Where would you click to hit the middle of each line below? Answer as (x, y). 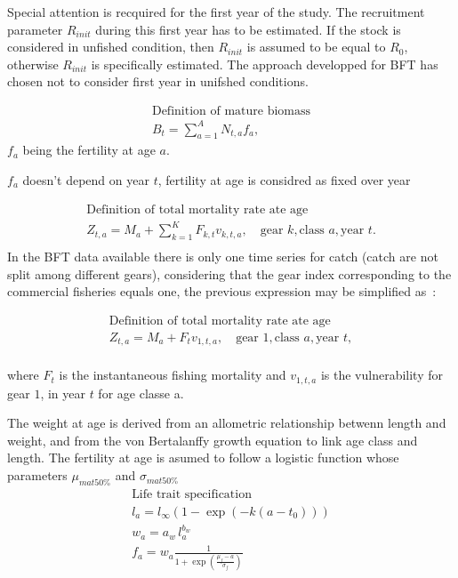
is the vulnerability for (382, 375)
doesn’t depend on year (86, 179)
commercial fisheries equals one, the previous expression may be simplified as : (222, 291)
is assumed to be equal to (316, 47)
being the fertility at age (89, 150)
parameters (37, 475)
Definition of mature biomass (231, 111)
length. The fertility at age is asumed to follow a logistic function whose (203, 458)
